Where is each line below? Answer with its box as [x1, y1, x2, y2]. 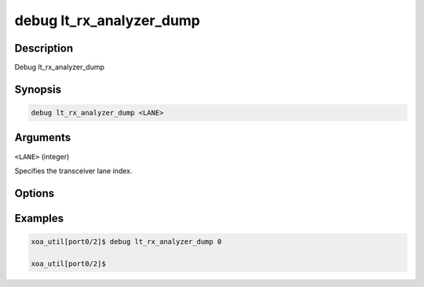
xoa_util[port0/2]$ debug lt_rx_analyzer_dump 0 [31, 237, 222, 246]
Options [14, 187, 55, 200]
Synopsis [14, 82, 62, 96]
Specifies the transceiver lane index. [14, 165, 133, 176]
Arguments [14, 131, 71, 144]
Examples [14, 212, 64, 225]
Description [14, 42, 74, 55]
